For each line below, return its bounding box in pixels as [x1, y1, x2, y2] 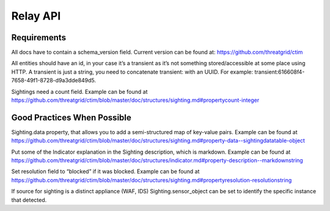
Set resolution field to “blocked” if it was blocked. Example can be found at [11, 168, 200, 175]
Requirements [11, 32, 67, 43]
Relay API [11, 9, 61, 23]
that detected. [11, 196, 47, 204]
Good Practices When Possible [11, 112, 131, 123]
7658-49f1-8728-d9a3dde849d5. [11, 77, 97, 84]
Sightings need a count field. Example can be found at [11, 88, 148, 95]
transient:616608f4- [254, 68, 305, 76]
